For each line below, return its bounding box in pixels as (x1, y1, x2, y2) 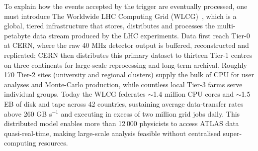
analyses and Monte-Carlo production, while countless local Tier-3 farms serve (4, 79, 243, 89)
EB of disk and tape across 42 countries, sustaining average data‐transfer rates (4, 98, 244, 109)
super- (223, 128, 242, 138)
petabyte (4, 30, 31, 40)
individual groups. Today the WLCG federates (4, 89, 146, 99)
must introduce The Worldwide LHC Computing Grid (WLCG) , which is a (4, 10, 237, 21)
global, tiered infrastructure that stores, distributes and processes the (4, 20, 215, 31)
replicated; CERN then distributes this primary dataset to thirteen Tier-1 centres (4, 49, 253, 60)
